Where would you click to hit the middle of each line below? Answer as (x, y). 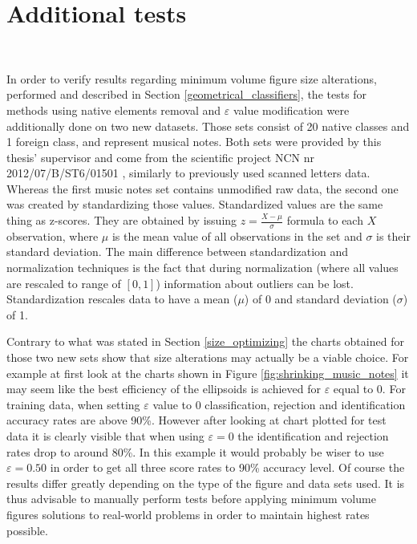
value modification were (291, 110)
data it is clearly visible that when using (105, 436)
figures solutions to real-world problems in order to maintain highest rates (188, 514)
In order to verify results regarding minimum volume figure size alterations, (192, 78)
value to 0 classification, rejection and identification (279, 404)
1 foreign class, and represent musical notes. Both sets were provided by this (194, 142)
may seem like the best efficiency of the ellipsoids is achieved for (164, 389)
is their (393, 235)
